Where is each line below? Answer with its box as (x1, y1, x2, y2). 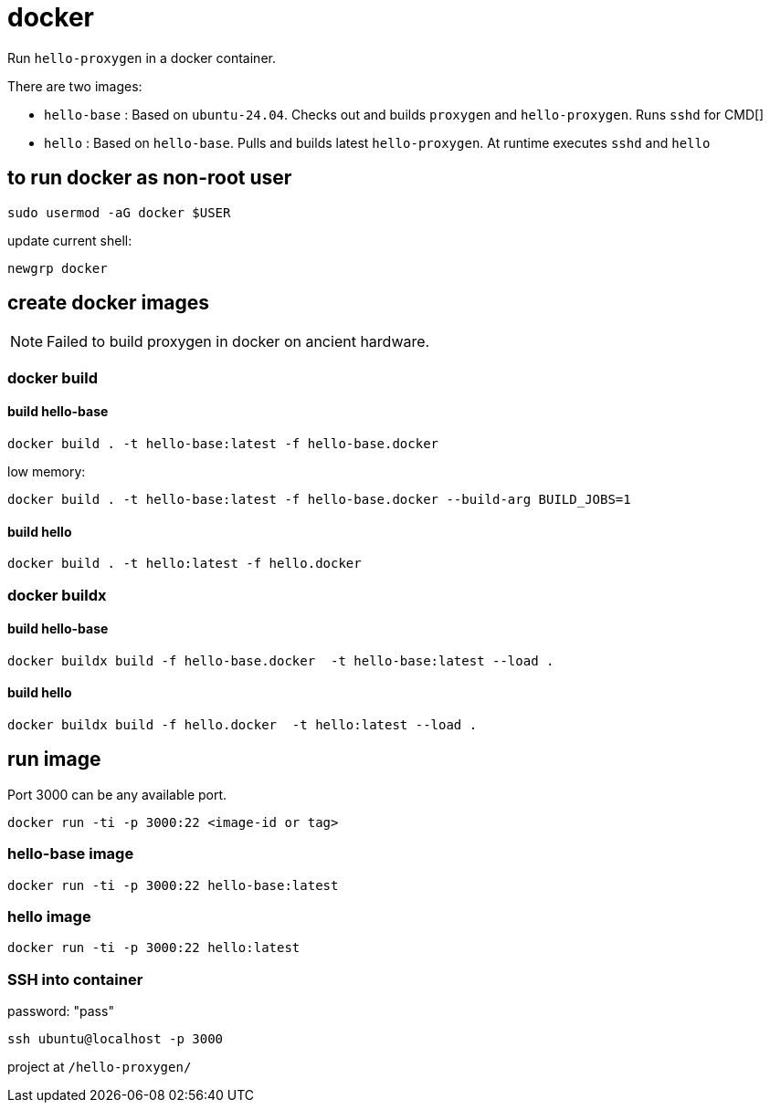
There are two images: (7, 78, 142, 94)
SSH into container (7, 969, 143, 989)
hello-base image (7, 844, 134, 864)
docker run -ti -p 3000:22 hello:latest (7, 940, 301, 956)
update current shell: (7, 232, 132, 248)
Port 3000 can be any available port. (7, 786, 227, 802)
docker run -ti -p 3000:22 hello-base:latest (7, 877, 339, 893)
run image (7, 748, 101, 771)
